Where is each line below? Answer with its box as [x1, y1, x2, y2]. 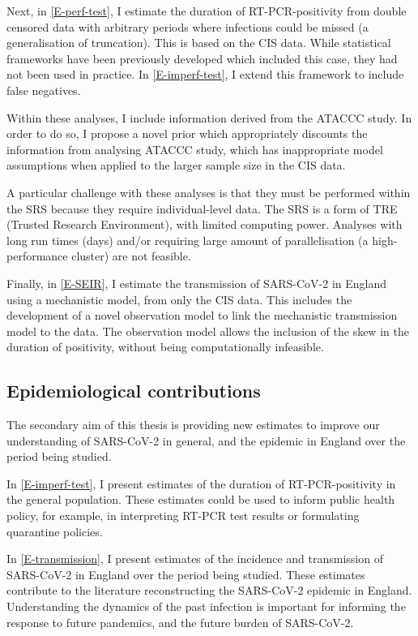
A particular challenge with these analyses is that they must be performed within [6, 183, 411, 200]
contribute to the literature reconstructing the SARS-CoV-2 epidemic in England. [6, 582, 412, 599]
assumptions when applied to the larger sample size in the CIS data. [6, 157, 346, 174]
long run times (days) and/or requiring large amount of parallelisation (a [6, 231, 369, 248]
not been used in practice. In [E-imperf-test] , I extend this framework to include [6, 66, 404, 83]
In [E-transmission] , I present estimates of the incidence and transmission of [6, 550, 383, 567]
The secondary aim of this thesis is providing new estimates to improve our [6, 416, 380, 433]
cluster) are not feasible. [71, 247, 191, 264]
